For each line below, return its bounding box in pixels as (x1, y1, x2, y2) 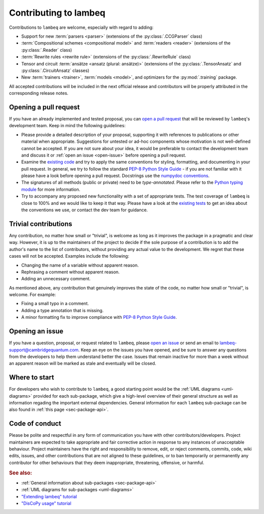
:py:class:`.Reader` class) (21, 47, 72, 53)
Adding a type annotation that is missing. (21, 307, 104, 313)
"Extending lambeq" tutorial (21, 493, 77, 499)
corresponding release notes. (9, 90, 68, 96)
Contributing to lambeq (9, 7, 106, 18)
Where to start (9, 373, 54, 381)
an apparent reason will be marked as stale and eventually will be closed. (9, 360, 156, 366)
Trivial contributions (9, 220, 73, 228)
